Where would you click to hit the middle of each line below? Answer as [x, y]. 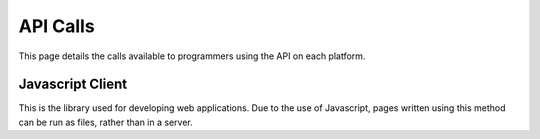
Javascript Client [73, 84]
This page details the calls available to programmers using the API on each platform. [192, 56]
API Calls [56, 26]
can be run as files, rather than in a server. [106, 122]
